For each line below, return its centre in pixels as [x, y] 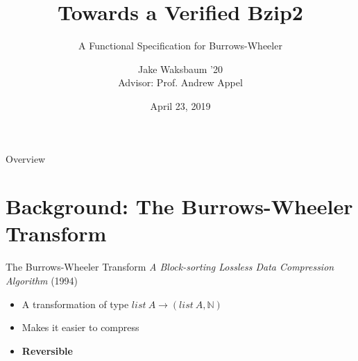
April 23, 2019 [180, 105]
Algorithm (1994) [42, 280]
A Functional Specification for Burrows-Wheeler [180, 46]
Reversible [47, 350]
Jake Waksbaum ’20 [180, 69]
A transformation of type [75, 304]
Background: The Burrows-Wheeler [179, 206]
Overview [26, 158]
